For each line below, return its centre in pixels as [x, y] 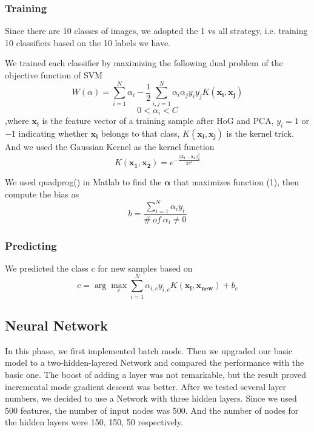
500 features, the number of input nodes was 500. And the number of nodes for [152, 410]
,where [17, 121]
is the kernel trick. [260, 133]
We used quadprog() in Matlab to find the [83, 182]
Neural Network [57, 325]
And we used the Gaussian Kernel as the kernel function [110, 146]
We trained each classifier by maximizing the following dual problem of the [144, 63]
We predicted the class [47, 268]
